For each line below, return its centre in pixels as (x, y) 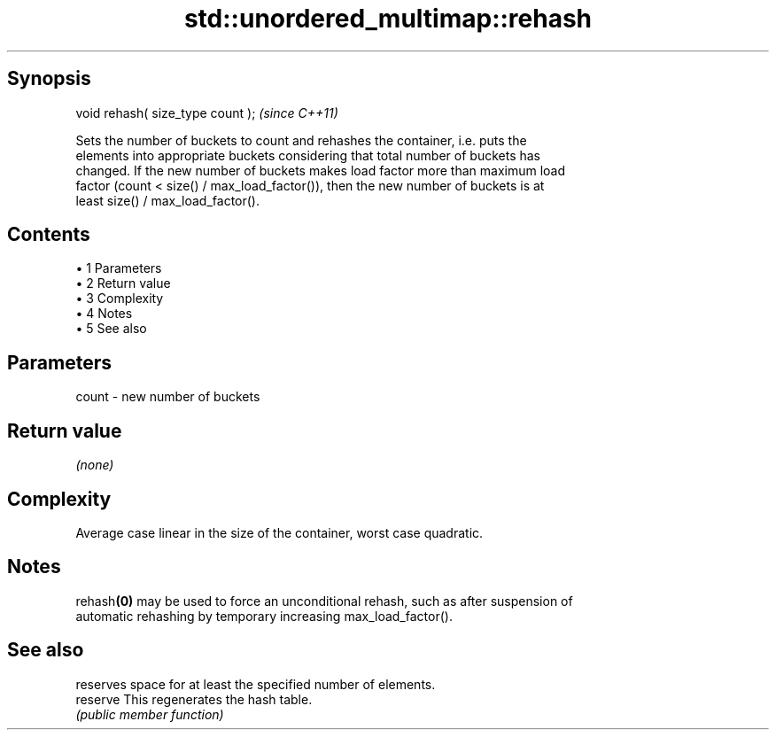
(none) (95, 465)
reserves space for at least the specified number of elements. (256, 684)
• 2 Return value (123, 283)
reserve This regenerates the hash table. (194, 699)
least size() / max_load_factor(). (167, 200)
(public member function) (150, 714)
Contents (49, 235)
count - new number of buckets (168, 397)
